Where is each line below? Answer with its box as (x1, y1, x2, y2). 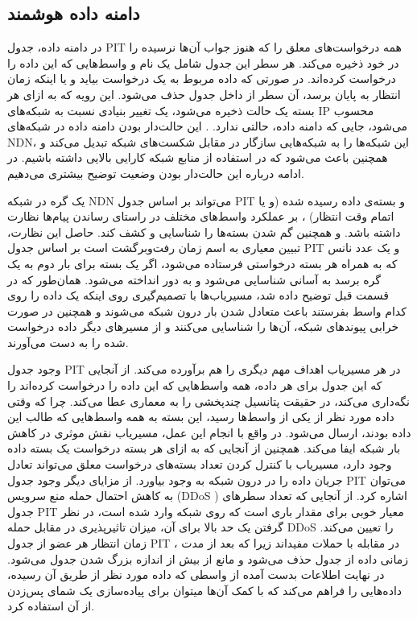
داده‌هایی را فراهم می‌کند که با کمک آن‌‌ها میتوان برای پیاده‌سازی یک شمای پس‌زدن (7, 581, 403, 598)
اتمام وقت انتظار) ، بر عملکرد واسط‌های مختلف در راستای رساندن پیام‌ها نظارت (7, 208, 394, 225)
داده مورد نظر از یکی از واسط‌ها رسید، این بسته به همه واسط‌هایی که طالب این (7, 408, 394, 425)
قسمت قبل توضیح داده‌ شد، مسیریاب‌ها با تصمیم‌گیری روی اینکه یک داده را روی (7, 287, 390, 304)
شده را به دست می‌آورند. (7, 333, 129, 350)
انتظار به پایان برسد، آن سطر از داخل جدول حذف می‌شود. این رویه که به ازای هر (7, 85, 401, 102)
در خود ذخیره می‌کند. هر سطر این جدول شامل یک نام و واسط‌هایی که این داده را (7, 54, 399, 71)
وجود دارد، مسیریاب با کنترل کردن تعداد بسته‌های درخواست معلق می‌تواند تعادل (7, 456, 392, 473)
